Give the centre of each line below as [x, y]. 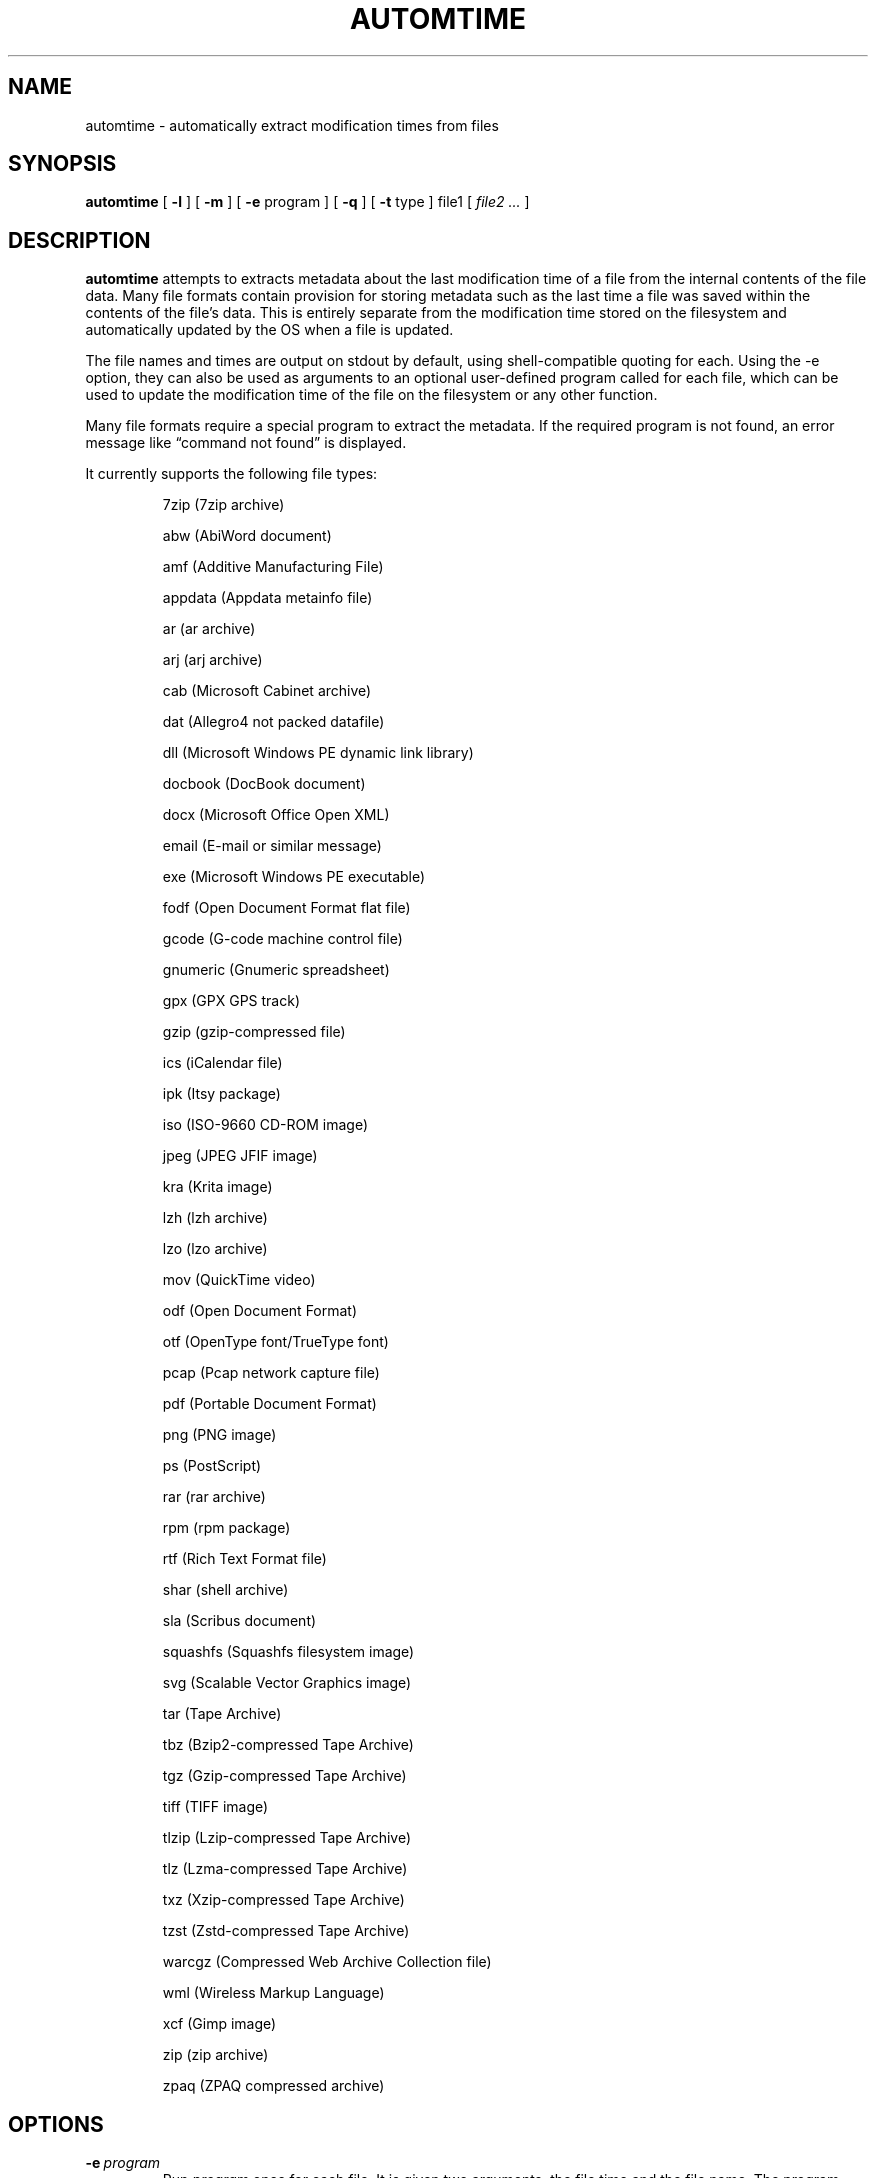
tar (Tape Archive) [222, 1714]
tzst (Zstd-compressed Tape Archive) [286, 1931]
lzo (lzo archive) [215, 1249]
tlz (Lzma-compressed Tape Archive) [285, 1869]
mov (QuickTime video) [239, 1280]
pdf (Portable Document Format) [269, 1404]
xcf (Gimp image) [219, 2024]
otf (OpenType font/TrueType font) [275, 1342]
